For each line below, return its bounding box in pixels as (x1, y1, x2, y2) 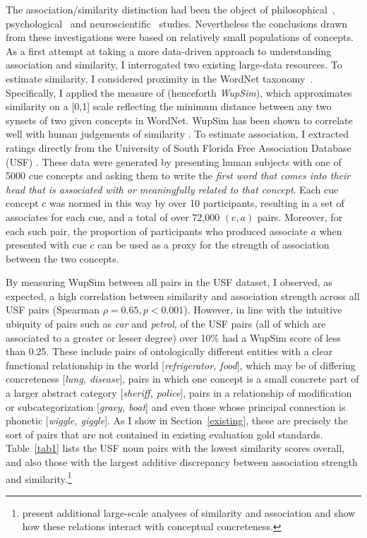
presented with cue (6, 237, 87, 252)
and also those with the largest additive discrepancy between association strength (6, 455, 358, 469)
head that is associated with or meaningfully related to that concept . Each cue (6, 181, 339, 196)
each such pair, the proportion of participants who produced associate (6, 223, 308, 238)
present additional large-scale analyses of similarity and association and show (22, 505, 356, 520)
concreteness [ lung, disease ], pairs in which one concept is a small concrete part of (6, 371, 359, 386)
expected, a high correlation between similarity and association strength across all (6, 288, 360, 303)
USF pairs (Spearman (6, 302, 100, 317)
